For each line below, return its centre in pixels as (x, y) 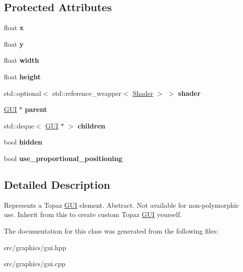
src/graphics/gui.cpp (35, 263)
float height (22, 76)
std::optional (23, 93)
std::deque (19, 125)
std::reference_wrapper (87, 93)
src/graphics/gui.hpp (35, 247)
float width (22, 60)
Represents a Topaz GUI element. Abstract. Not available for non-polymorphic (121, 205)
